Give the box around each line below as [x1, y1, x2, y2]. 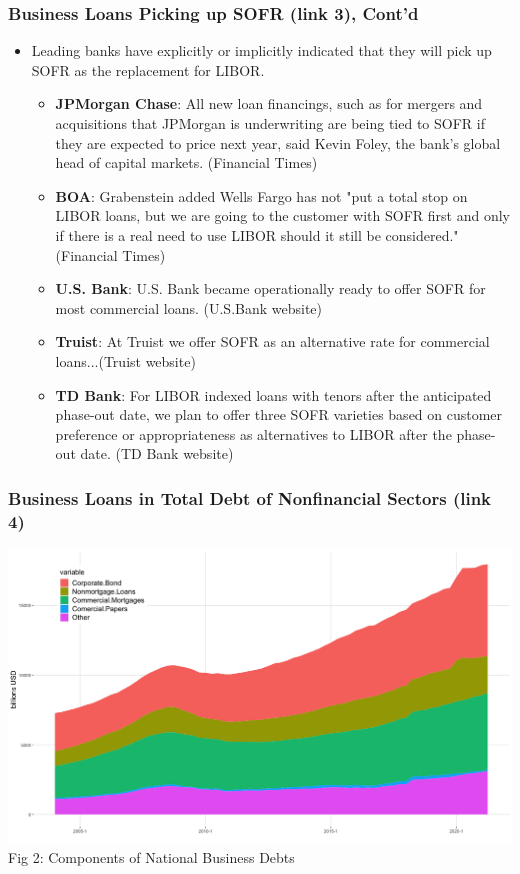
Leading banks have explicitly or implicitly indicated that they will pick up [31, 40, 492, 61]
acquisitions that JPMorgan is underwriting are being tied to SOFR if [55, 113, 485, 133]
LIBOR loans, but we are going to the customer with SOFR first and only [55, 205, 510, 226]
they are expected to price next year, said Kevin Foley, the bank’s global [55, 132, 501, 153]
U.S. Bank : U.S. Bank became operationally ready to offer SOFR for [55, 278, 486, 299]
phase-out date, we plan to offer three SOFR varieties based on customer [55, 404, 503, 425]
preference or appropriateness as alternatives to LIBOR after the [55, 423, 452, 444]
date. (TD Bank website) [80, 443, 234, 464]
